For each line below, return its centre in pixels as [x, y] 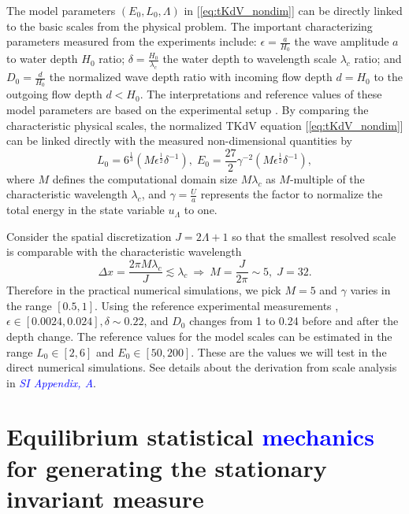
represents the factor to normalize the [292, 194]
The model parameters [61, 10]
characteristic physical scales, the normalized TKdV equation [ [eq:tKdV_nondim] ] [205, 125]
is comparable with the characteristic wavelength [124, 251]
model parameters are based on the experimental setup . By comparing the [188, 110]
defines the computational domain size [145, 178]
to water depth [42, 59]
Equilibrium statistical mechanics [190, 436]
